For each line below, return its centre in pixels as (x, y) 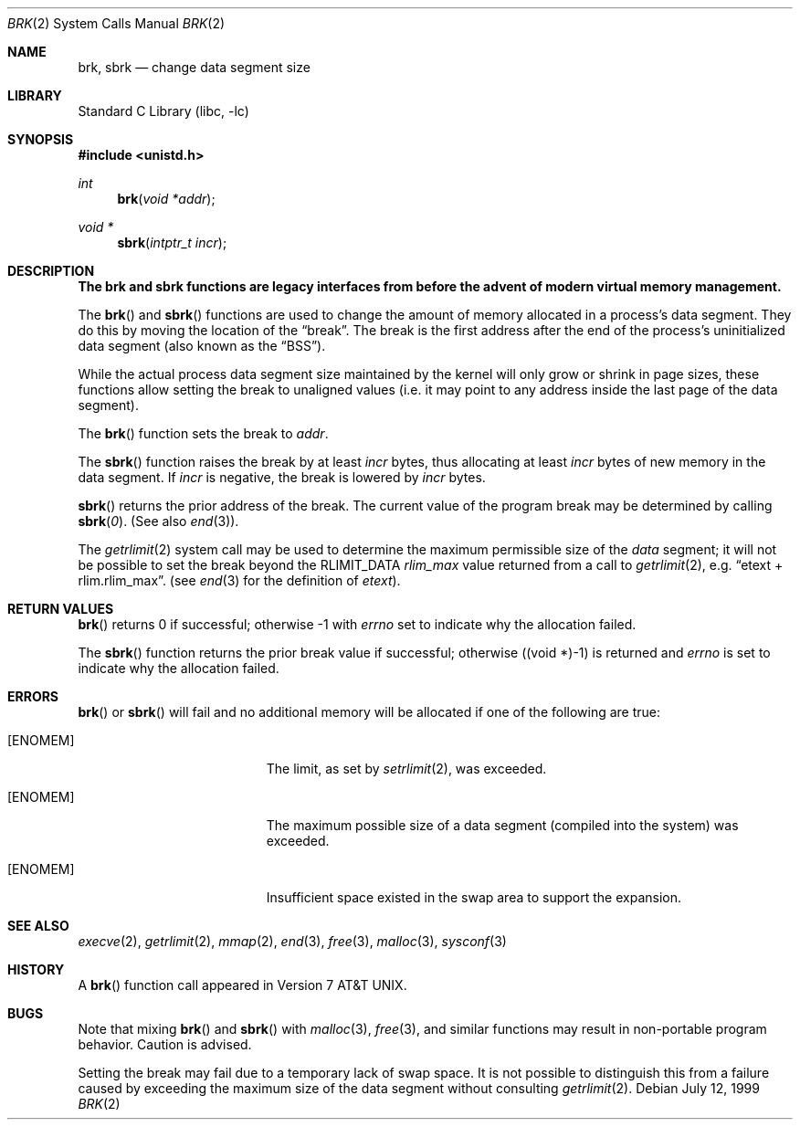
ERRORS (33, 696)
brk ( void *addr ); (166, 199)
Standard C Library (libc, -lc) (163, 111)
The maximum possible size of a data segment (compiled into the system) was (502, 825)
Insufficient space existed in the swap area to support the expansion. (474, 897)
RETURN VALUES (61, 609)
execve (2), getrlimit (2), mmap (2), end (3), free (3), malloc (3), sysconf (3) (292, 941)
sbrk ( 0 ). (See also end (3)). (158, 521)
